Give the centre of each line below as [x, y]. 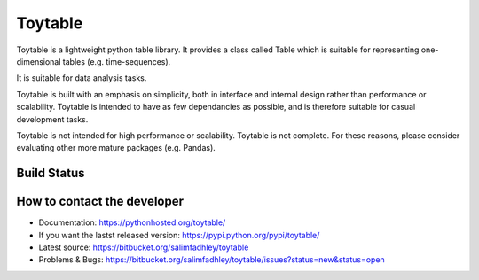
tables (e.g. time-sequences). [117, 61]
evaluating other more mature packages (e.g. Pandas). [116, 148]
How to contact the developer [100, 202]
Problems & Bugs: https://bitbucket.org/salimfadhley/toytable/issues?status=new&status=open [212, 260]
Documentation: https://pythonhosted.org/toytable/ [132, 222]
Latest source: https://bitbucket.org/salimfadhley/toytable [144, 247]
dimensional [39, 61]
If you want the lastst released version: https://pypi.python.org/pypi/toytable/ [179, 235]
